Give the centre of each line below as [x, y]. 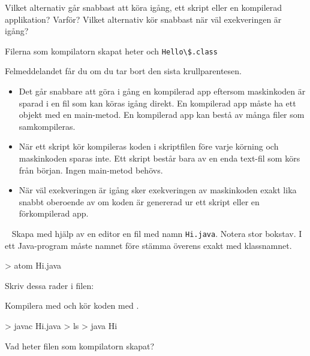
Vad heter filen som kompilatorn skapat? [80, 346]
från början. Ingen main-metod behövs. [91, 170]
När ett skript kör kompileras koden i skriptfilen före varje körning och [149, 146]
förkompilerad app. [54, 213]
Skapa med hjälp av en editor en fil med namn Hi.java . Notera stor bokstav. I [157, 233]
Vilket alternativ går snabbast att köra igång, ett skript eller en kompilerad [144, 7]
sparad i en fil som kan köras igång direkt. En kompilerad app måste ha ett [157, 103]
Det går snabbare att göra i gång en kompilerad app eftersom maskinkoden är [162, 91]
